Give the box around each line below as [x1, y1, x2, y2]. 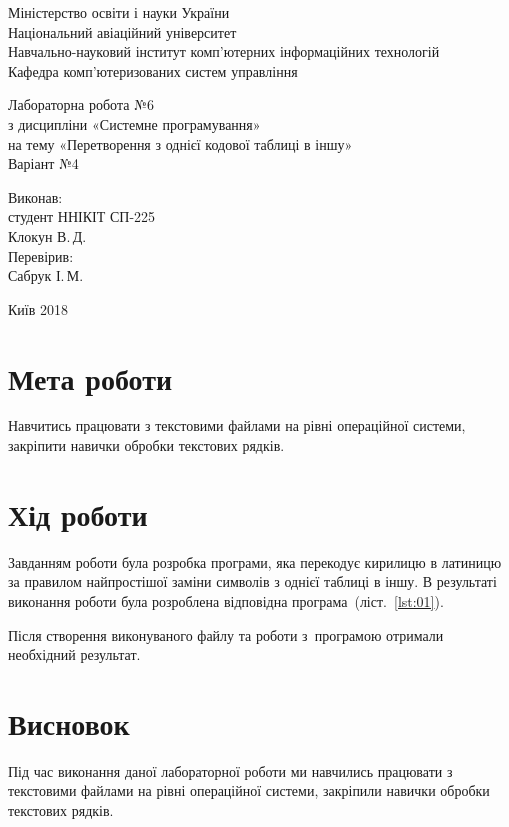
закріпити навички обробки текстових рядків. [8, 435, 285, 456]
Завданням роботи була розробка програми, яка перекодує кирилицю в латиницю [8, 551, 502, 572]
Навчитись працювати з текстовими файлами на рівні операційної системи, [8, 415, 466, 436]
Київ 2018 [8, 298, 68, 319]
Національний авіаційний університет [8, 21, 237, 42]
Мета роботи [8, 357, 173, 398]
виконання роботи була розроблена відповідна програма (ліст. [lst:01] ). [8, 590, 444, 611]
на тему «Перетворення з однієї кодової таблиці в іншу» [8, 133, 353, 154]
